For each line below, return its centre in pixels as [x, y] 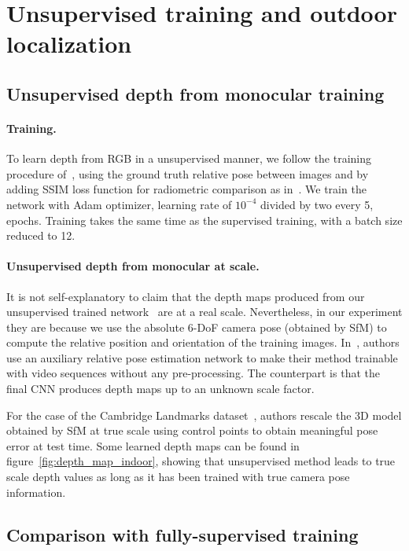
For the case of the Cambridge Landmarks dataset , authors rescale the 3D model [204, 415]
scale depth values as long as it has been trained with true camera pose [178, 477]
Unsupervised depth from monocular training [195, 93]
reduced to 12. [41, 235]
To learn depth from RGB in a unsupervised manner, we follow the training [189, 158]
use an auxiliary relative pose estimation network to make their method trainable [202, 357]
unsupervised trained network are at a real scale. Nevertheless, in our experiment [204, 312]
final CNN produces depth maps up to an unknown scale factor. [160, 389]
